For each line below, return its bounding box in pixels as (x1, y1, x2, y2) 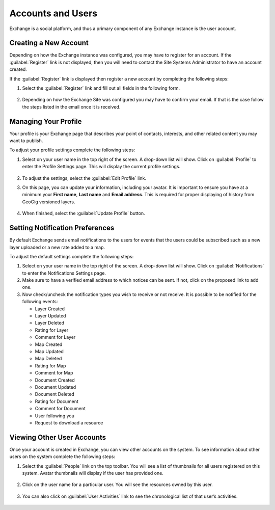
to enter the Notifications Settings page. (22, 270, 106, 276)
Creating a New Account (9, 39, 89, 47)
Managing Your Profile (9, 117, 82, 126)
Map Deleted (35, 356, 62, 362)
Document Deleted (35, 391, 74, 397)
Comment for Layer (35, 334, 76, 340)
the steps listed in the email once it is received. (22, 103, 121, 110)
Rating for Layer (35, 327, 69, 333)
